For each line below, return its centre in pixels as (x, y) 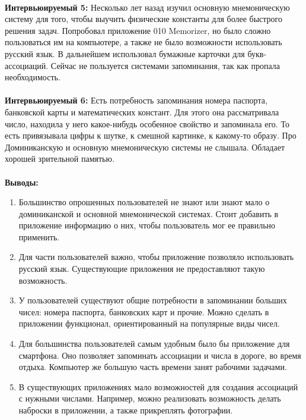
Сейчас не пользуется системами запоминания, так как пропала (165, 65)
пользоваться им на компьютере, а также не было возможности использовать (144, 42)
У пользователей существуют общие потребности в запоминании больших (153, 300)
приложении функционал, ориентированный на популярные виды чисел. (149, 323)
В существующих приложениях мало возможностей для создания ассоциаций (158, 386)
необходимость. (33, 77)
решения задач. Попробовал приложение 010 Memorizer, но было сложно (138, 30)
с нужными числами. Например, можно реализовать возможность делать (150, 398)
